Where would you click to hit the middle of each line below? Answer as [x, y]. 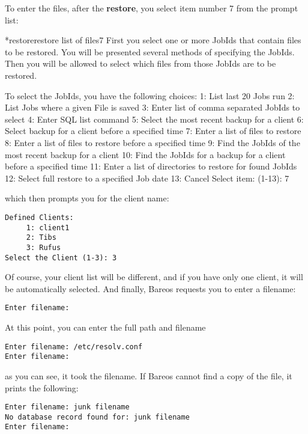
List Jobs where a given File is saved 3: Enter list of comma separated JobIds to [152, 107]
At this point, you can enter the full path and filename [105, 327]
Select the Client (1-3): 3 [61, 258]
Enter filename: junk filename [67, 407]
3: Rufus [44, 247]
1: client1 [48, 228]
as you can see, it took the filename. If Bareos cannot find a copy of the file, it [149, 375]
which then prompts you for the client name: [87, 198]
